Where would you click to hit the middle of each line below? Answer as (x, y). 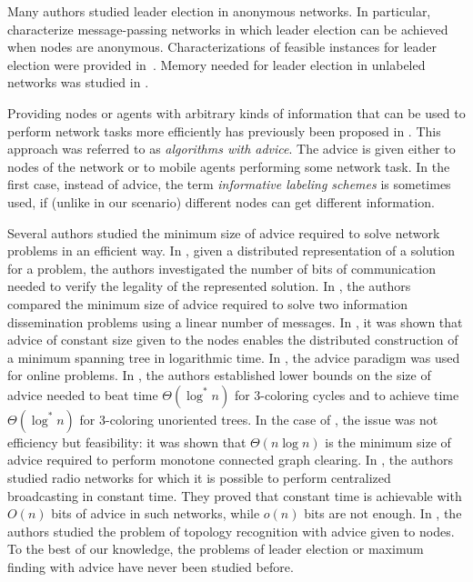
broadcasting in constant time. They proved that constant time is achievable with (235, 495)
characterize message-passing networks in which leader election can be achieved (228, 29)
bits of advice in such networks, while (156, 513)
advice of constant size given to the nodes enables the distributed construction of (233, 340)
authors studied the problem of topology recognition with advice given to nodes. (231, 531)
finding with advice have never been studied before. (151, 567)
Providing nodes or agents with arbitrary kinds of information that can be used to (236, 112)
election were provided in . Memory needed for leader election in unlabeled (216, 64)
